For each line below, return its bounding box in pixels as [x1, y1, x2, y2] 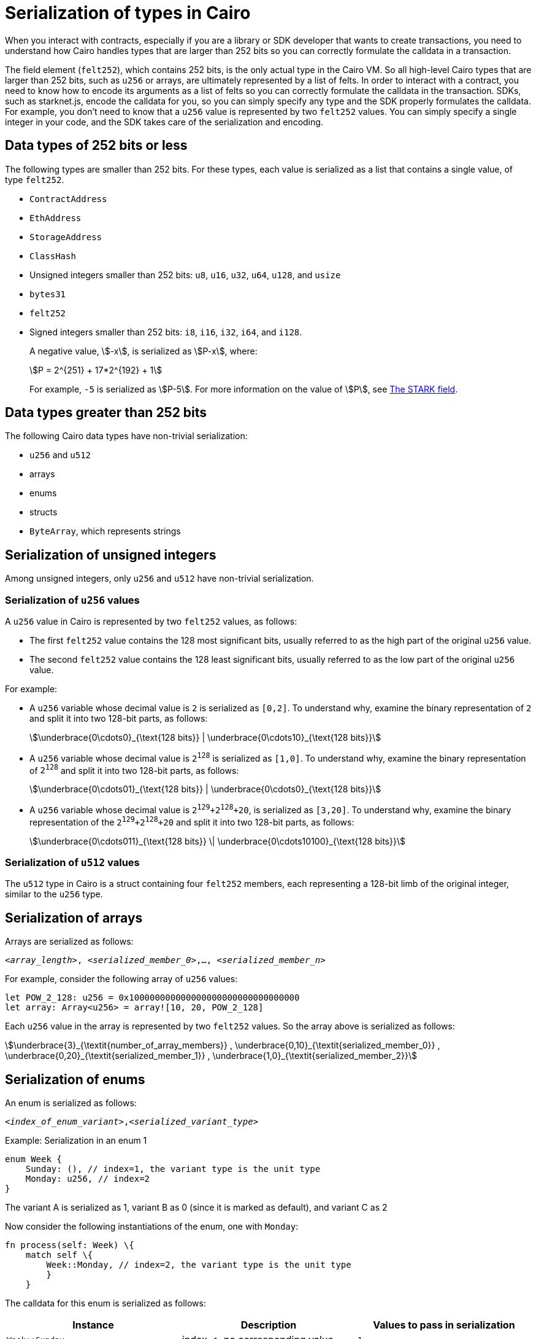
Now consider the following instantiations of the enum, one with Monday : [5, 1221, 299, 1232]
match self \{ [25, 1250, 93, 1260]
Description [240, 1319, 297, 1332]
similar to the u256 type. [5, 889, 103, 900]
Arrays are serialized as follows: [5, 936, 134, 947]
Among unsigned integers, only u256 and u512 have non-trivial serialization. [5, 573, 314, 584]
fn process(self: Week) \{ [5, 1240, 134, 1251]
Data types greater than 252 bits [5, 405, 207, 421]
